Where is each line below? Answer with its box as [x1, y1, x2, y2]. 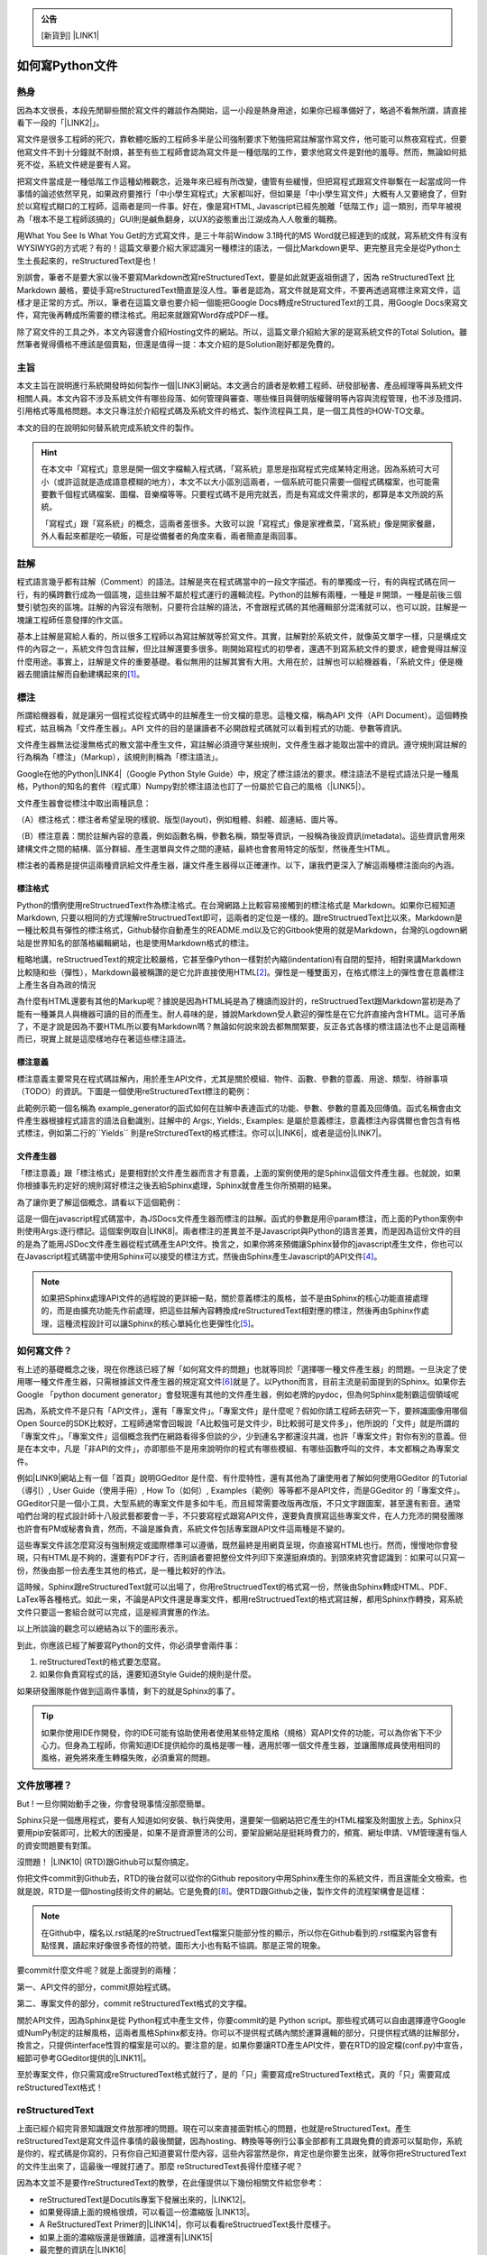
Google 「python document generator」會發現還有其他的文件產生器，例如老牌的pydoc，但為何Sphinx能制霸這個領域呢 [16, 1389, 460, 1400]
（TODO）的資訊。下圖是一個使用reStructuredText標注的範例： [16, 1086, 253, 1097]
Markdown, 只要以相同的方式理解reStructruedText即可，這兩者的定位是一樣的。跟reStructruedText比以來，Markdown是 [16, 912, 464, 923]
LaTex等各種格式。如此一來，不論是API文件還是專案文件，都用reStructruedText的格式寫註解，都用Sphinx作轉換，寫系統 [16, 1594, 464, 1605]
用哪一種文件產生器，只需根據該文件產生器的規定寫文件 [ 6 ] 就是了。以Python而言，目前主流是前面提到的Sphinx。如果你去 [16, 1376, 466, 1387]
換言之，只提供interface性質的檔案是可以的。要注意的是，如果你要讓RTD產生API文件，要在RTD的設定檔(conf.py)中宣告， [16, 2039, 468, 2051]
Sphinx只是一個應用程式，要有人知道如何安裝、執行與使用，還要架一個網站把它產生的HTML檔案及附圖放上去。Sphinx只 [16, 1814, 462, 1826]
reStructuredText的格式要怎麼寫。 [39, 1656, 166, 1668]
